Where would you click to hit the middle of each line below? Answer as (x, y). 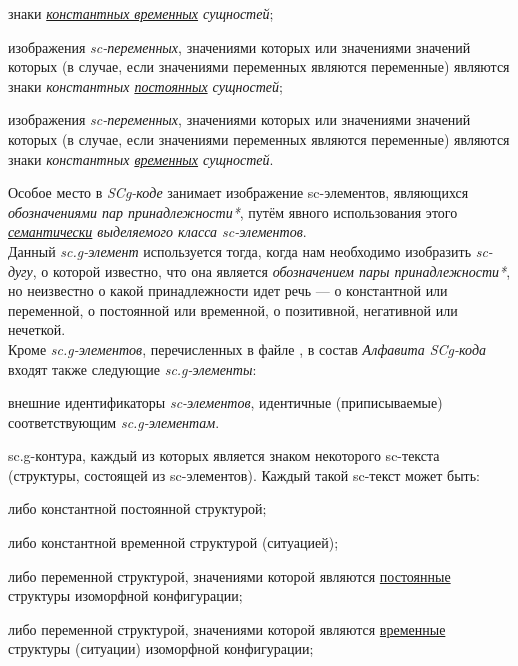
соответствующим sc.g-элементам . (114, 421)
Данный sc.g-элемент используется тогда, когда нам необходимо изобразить (240, 250)
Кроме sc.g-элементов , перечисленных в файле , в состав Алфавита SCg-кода (247, 348)
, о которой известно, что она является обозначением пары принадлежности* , (271, 270)
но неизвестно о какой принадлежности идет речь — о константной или (228, 290)
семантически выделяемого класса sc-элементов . (157, 231)
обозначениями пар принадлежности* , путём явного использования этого (233, 211)
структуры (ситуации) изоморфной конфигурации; (161, 648)
